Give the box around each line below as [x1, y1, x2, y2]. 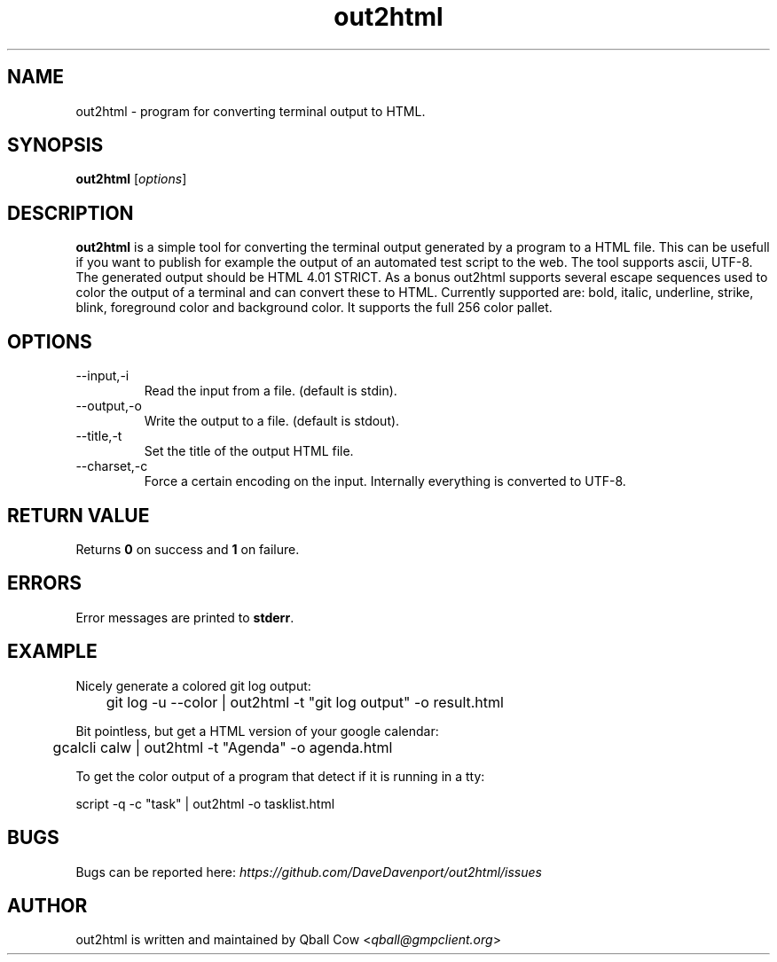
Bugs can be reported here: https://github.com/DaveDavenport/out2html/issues [75, 864, 542, 880]
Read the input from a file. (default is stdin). [144, 383, 397, 399]
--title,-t [75, 428, 122, 444]
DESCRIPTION [7, 201, 134, 224]
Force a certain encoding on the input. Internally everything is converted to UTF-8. [144, 473, 626, 489]
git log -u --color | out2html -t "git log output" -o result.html [106, 692, 504, 711]
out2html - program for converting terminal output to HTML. [75, 103, 426, 119]
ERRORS [7, 572, 82, 595]
